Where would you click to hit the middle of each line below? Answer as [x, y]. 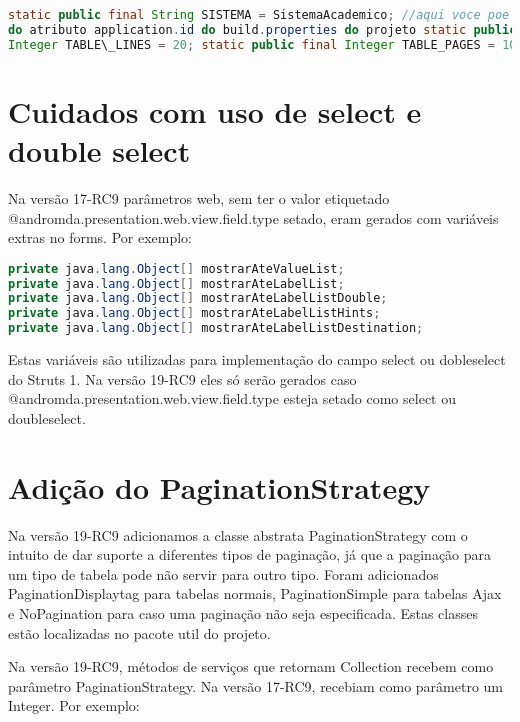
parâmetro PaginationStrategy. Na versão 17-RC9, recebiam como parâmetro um [255, 685]
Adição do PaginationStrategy [219, 486]
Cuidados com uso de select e [215, 110]
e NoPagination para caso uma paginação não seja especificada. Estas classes [243, 612]
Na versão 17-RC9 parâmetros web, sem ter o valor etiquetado [199, 197]
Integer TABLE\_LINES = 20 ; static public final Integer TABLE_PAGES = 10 [262, 44]
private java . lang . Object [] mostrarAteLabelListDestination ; [216, 328]
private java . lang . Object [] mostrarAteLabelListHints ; [194, 313]
